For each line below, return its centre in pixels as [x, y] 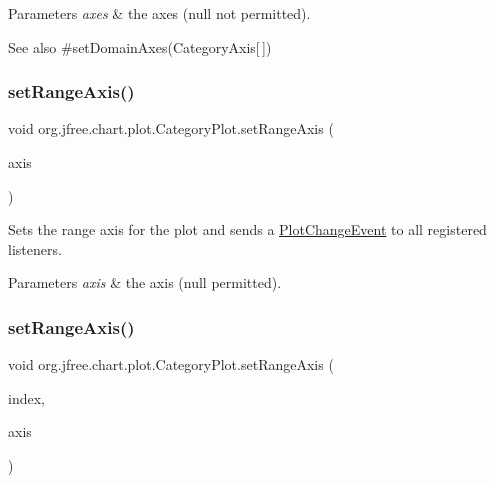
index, [26, 397]
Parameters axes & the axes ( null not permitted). [159, 13]
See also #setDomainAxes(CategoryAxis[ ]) [140, 46]
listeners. [35, 248]
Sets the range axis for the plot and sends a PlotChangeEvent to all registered [247, 229]
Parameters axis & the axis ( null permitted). [145, 282]
